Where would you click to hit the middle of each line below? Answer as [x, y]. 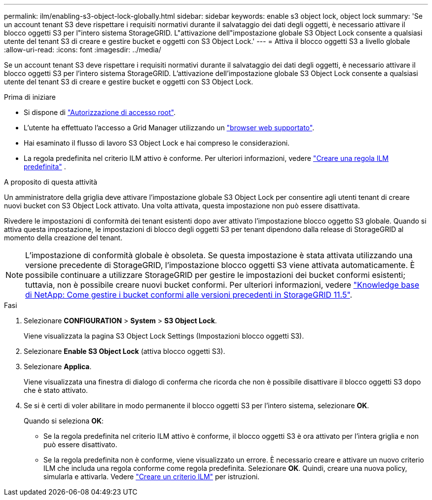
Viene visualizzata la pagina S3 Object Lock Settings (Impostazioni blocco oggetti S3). [164, 336]
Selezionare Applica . [58, 366]
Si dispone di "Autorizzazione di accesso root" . [100, 112]
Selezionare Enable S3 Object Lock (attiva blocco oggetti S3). [125, 351]
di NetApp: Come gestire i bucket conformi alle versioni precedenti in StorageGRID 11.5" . [189, 295]
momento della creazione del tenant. [63, 238]
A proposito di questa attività [51, 182]
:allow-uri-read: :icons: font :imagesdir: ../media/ [83, 50]
